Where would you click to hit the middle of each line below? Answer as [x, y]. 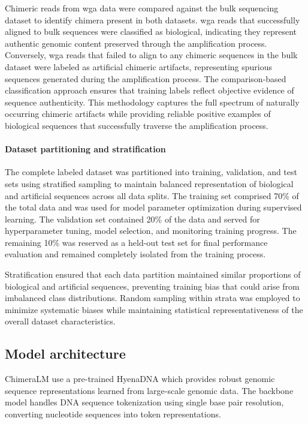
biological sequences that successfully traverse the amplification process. [137, 125]
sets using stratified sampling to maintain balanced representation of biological [149, 183]
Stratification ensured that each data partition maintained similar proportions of [153, 274]
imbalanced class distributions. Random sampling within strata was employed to [153, 298]
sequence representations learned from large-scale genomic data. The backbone [149, 390]
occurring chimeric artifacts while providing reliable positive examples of [138, 114]
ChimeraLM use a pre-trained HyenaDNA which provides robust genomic [140, 379]
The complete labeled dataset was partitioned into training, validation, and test [151, 172]
